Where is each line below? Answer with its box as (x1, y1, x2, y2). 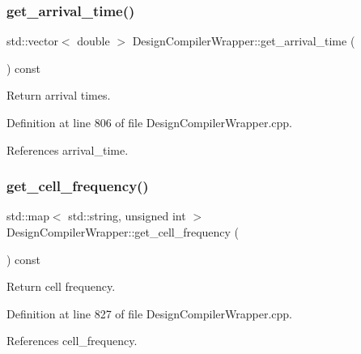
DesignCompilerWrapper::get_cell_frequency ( (6, 224, 240, 240)
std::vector (6, 32, 58, 49)
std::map (6, 207, 49, 224)
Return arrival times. (6, 87, 111, 104)
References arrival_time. (6, 141, 129, 158)
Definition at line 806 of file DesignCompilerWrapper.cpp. (6, 114, 292, 130)
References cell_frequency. (6, 332, 138, 349)
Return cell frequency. (6, 278, 116, 295)
